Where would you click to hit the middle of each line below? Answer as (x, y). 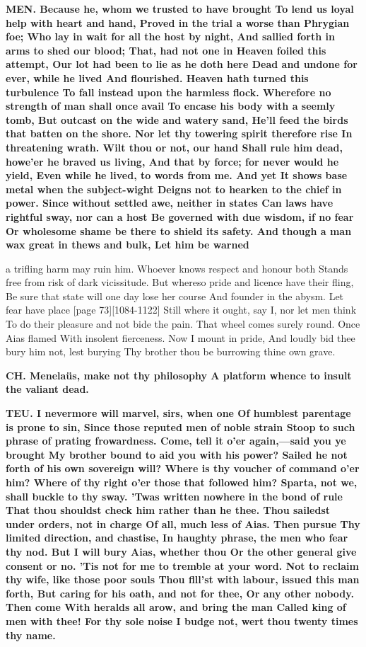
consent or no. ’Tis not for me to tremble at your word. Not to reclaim (182, 565)
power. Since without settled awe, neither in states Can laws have (170, 203)
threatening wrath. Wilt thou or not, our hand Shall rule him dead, (175, 147)
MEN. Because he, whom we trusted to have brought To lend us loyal (180, 8)
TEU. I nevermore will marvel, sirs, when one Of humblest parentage (178, 413)
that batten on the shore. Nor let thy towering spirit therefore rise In (179, 133)
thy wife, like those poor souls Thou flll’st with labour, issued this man (183, 579)
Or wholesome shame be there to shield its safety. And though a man (179, 230)
